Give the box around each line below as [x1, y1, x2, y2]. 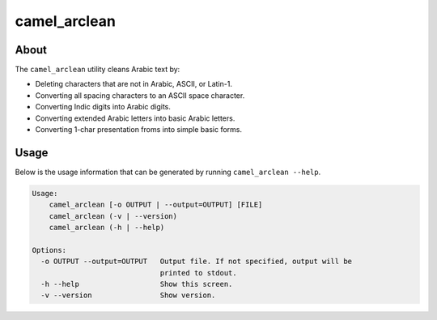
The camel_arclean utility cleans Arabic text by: [15, 65, 180, 75]
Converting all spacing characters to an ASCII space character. [35, 90, 245, 100]
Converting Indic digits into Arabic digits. [35, 102, 172, 112]
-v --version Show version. [40, 291, 216, 300]
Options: [32, 245, 67, 254]
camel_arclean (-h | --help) [49, 223, 165, 233]
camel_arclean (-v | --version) [49, 211, 178, 220]
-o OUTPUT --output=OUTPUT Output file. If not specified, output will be [40, 257, 352, 267]
